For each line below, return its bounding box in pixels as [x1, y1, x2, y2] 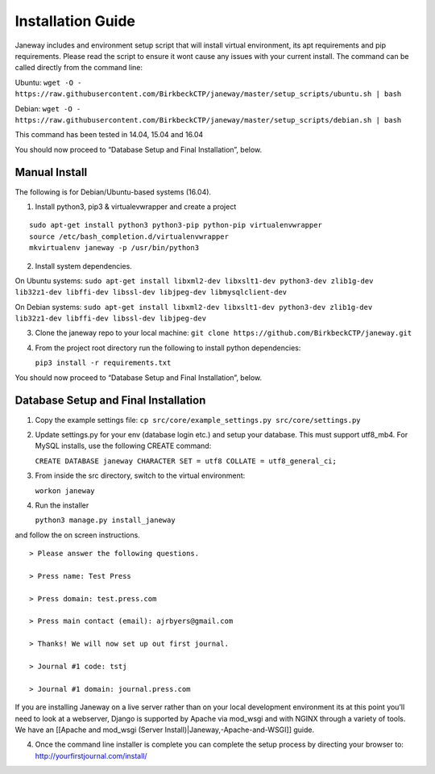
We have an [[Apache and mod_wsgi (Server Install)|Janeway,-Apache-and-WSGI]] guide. [14, 725, 314, 734]
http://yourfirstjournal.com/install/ [35, 751, 148, 760]
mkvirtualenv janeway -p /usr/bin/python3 [29, 243, 200, 253]
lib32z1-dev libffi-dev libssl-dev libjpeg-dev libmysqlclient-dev [14, 287, 288, 297]
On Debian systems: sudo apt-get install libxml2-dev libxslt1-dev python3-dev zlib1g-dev [14, 302, 373, 312]
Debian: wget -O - [14, 103, 81, 113]
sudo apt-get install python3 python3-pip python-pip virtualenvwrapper [29, 220, 322, 230]
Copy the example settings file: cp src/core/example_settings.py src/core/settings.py [35, 415, 362, 425]
